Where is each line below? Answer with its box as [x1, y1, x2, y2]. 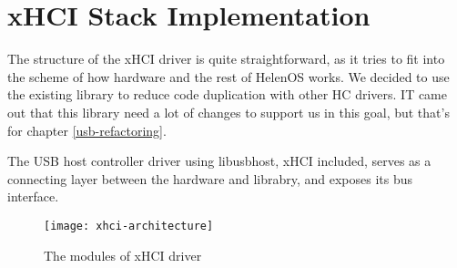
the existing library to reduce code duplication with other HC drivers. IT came [7, 85, 447, 104]
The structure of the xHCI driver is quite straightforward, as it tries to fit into [7, 49, 445, 68]
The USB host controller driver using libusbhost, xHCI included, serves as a [7, 151, 432, 170]
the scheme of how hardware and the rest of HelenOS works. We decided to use [7, 67, 450, 86]
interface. [7, 187, 59, 206]
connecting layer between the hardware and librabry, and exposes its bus [7, 169, 413, 188]
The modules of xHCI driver [44, 245, 202, 264]
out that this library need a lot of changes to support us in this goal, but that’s [7, 102, 450, 121]
